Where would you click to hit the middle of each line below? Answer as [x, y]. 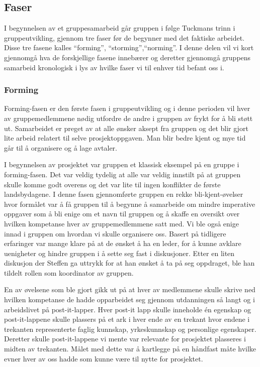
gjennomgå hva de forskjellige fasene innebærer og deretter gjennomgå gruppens [127, 57]
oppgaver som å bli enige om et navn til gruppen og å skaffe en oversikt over [122, 214]
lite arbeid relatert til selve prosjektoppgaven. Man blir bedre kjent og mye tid [125, 138]
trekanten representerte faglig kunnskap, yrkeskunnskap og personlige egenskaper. [130, 329]
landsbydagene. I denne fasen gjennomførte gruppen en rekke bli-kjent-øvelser [124, 194]
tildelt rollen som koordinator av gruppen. [69, 272]
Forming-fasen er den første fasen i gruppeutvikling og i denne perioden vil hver [127, 108]
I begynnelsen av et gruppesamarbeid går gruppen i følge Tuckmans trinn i [120, 28]
